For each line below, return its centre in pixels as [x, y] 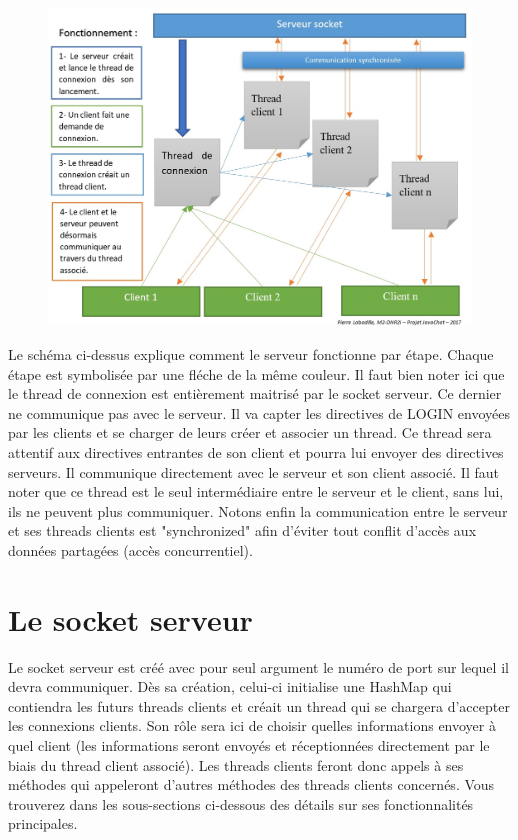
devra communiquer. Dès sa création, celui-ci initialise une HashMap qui [230, 686]
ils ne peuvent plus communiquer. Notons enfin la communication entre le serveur [258, 510]
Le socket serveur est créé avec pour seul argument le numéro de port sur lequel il [258, 666]
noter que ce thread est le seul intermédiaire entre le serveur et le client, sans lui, [256, 491]
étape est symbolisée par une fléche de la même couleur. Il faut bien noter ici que [256, 373]
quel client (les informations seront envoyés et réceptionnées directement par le [249, 745]
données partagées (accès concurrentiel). [130, 549]
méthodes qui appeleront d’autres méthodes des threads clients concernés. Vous [251, 784]
